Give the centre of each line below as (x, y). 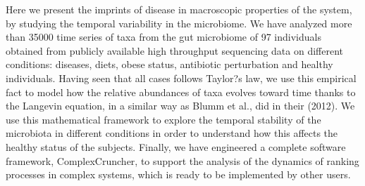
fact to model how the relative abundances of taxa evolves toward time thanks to (181, 92)
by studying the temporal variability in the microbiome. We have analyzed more (179, 23)
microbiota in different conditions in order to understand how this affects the (172, 133)
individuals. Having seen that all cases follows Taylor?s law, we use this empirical (181, 78)
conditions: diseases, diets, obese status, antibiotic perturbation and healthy (169, 64)
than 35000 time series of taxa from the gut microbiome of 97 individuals (163, 37)
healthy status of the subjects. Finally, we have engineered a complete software (176, 146)
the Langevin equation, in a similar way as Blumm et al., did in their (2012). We (180, 106)
